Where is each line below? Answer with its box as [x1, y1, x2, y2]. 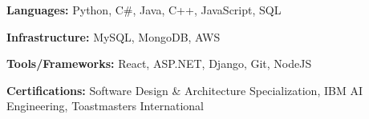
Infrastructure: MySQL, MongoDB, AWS [6, 28, 221, 45]
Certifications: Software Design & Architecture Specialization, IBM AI [6, 81, 363, 98]
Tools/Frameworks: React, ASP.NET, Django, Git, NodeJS [6, 55, 312, 72]
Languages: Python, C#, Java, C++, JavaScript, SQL [6, 2, 282, 18]
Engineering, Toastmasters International [6, 97, 204, 114]
